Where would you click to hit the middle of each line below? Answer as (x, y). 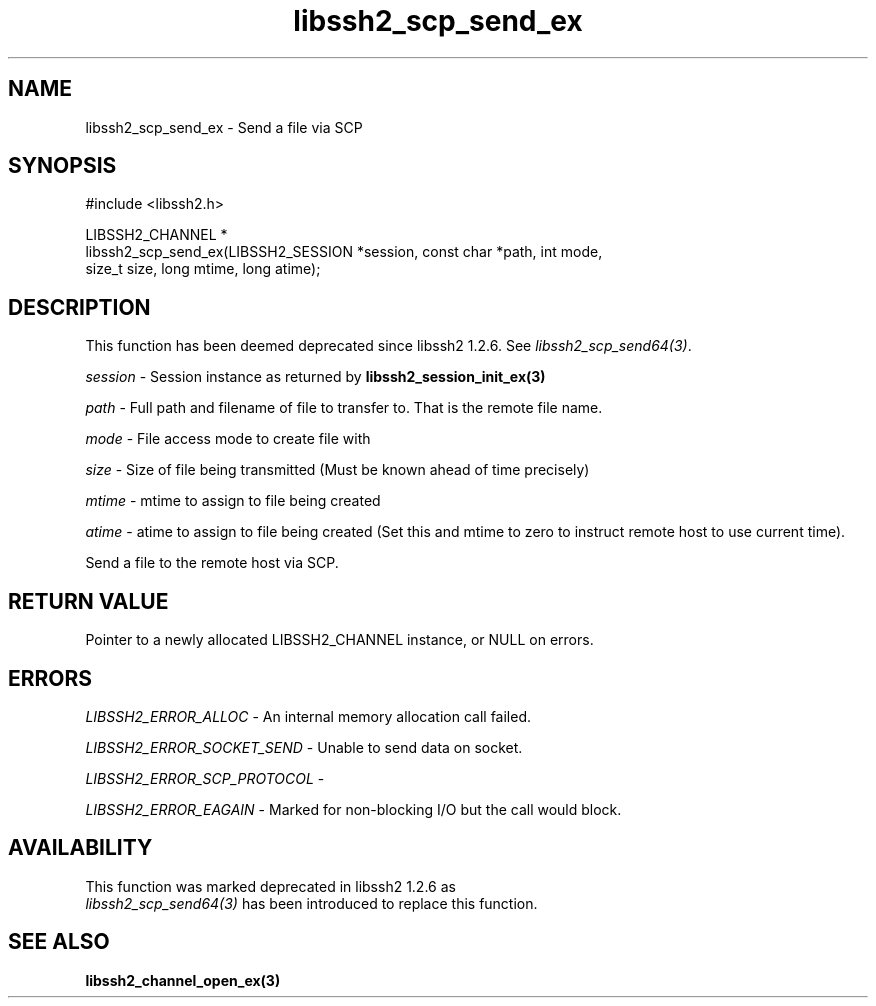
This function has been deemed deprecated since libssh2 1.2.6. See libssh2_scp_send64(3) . (388, 346)
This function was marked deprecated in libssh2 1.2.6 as (270, 886)
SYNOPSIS (62, 166)
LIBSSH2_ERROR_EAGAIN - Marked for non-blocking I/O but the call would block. (353, 809)
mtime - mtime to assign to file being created (233, 501)
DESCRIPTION (79, 307)
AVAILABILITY (80, 848)
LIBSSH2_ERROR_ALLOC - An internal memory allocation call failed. (308, 716)
